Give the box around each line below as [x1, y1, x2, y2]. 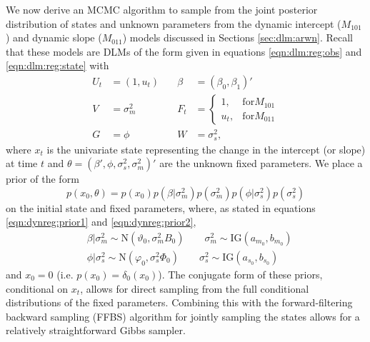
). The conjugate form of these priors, [158, 267, 323, 282]
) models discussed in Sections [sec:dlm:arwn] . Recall [122, 30, 354, 45]
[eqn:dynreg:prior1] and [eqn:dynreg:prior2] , [6, 214, 196, 229]
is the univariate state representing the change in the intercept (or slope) [46, 141, 366, 156]
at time [6, 156, 38, 171]
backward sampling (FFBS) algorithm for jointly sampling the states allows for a [6, 308, 360, 323]
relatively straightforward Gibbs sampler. [6, 323, 186, 338]
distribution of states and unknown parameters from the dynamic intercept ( [6, 16, 341, 31]
